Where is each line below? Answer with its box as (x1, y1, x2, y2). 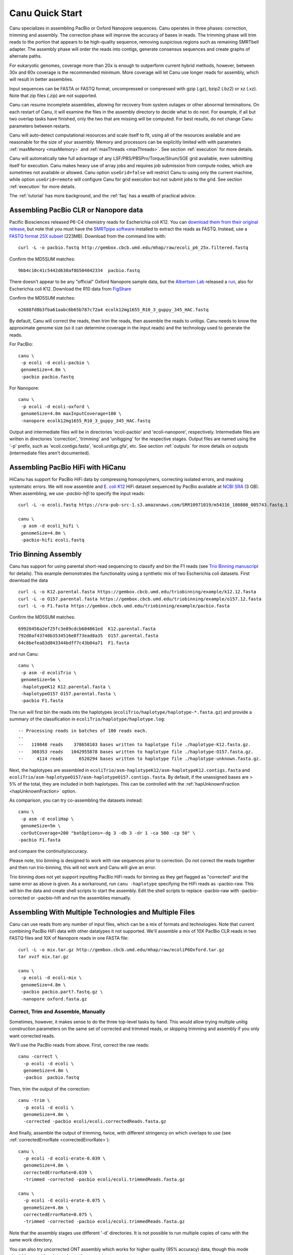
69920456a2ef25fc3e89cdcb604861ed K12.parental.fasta (18, 625, 156, 632)
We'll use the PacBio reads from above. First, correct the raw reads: (9, 1042, 150, 1048)
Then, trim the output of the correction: (9, 1086, 90, 1092)
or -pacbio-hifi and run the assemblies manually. (31, 895, 131, 901)
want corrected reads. (9, 1033, 55, 1039)
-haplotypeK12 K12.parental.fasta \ (21, 684, 111, 690)
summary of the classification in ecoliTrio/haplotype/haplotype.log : (9, 716, 166, 722)
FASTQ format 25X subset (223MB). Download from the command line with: (9, 233, 166, 239)
